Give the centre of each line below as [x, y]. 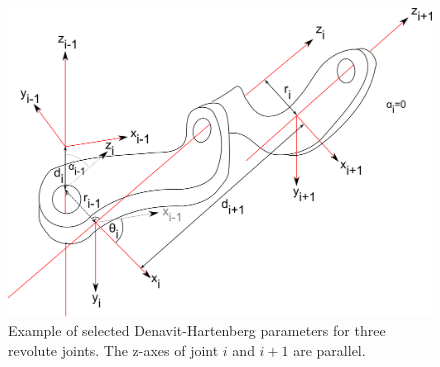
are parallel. [329, 349]
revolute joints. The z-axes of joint [113, 349]
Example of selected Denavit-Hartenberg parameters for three [197, 330]
